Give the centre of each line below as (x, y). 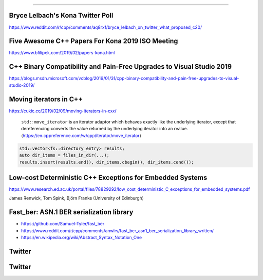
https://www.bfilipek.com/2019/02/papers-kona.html (62, 53)
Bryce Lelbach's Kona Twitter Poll (61, 15)
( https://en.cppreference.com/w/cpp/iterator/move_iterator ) (81, 135)
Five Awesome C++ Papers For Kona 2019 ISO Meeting (94, 41)
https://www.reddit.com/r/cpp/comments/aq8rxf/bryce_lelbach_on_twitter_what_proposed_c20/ (105, 27)
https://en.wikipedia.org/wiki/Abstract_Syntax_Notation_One (82, 238)
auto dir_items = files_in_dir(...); (64, 155)
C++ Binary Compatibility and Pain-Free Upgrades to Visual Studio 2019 (121, 67)
